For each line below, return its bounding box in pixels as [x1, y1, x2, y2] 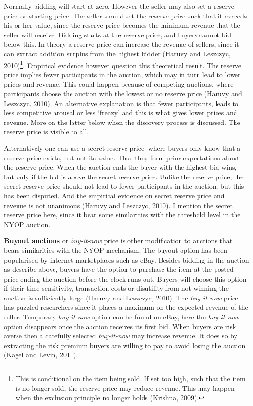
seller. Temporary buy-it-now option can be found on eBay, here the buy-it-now [4, 312, 239, 322]
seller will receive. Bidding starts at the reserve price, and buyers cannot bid [4, 29, 232, 39]
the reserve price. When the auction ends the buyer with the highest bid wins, [4, 162, 237, 172]
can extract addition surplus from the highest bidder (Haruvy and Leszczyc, [4, 48, 231, 58]
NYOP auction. [4, 219, 51, 229]
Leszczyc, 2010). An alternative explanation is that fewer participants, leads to [4, 98, 239, 108]
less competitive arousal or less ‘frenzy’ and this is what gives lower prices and [4, 107, 237, 118]
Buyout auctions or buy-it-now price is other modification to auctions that [4, 235, 233, 246]
